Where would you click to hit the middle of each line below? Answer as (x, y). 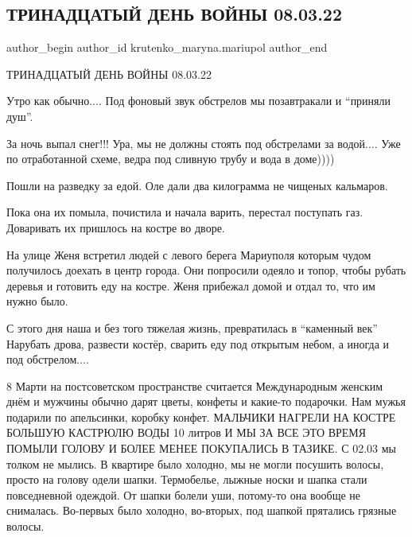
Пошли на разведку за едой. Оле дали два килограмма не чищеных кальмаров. (197, 185)
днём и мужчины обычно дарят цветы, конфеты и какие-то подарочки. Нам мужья (206, 401)
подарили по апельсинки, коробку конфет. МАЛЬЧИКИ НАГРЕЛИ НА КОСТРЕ (201, 416)
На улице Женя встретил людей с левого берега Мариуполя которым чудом (189, 254)
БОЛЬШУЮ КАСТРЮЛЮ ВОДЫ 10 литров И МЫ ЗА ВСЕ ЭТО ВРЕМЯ (187, 432)
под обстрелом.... (48, 359)
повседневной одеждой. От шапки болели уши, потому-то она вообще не (184, 494)
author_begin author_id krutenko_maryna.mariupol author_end (167, 47)
